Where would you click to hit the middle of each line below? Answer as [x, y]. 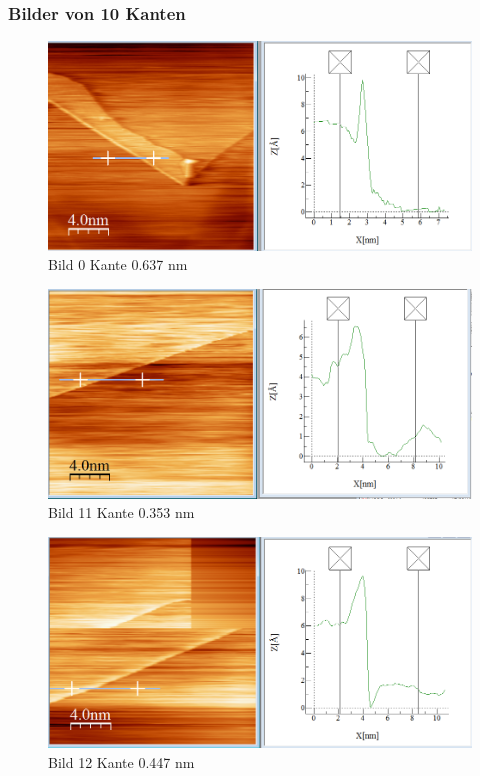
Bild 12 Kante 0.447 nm [121, 761]
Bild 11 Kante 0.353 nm [121, 512]
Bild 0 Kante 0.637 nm [118, 264]
